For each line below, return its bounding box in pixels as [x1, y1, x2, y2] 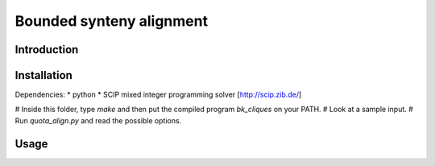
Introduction [14, 43, 79, 56]
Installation [14, 68, 72, 82]
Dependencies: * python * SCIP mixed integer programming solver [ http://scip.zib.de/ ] [14, 89, 302, 100]
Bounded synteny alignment [14, 12, 209, 30]
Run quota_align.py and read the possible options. [14, 115, 182, 125]
